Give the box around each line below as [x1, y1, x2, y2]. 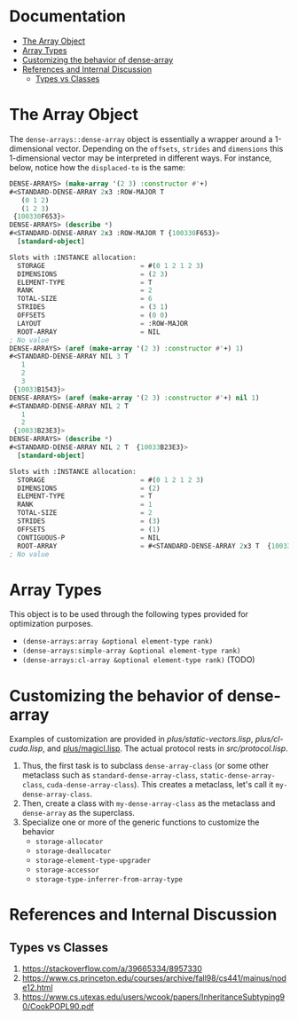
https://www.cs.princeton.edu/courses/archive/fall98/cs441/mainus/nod [21, 973, 286, 984]
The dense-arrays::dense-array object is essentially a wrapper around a [9, 133, 273, 144]
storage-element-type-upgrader [35, 857, 152, 866]
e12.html [21, 983, 53, 993]
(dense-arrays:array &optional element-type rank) [21, 637, 214, 646]
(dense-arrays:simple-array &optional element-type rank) [21, 646, 241, 656]
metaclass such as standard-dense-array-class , [21, 770, 198, 780]
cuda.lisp [9, 743, 43, 754]
